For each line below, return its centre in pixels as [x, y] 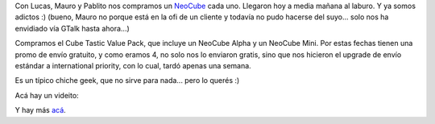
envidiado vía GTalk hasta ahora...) [72, 28]
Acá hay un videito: [47, 95]
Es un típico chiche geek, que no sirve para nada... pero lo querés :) [127, 81]
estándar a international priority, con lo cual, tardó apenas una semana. [133, 65]
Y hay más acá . [40, 110]
